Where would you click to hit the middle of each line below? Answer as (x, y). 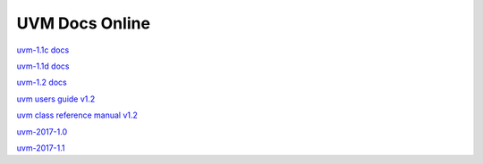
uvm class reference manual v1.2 (77, 115)
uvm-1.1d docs (43, 66)
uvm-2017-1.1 (41, 148)
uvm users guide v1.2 (56, 99)
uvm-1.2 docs (42, 82)
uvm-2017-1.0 (42, 131)
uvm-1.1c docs (43, 50)
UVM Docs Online (84, 23)
